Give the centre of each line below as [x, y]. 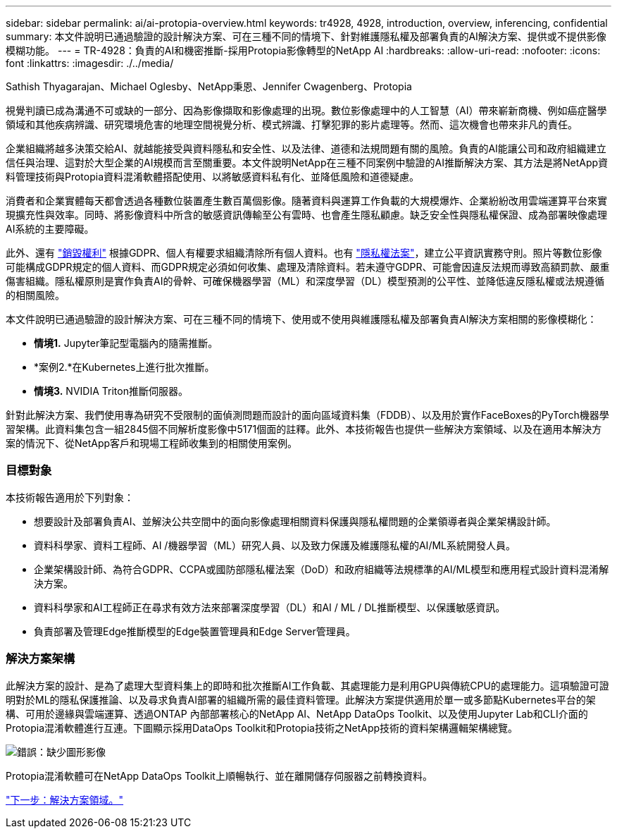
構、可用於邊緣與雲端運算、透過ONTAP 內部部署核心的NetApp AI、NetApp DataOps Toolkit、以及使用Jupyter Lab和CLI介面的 [297, 713]
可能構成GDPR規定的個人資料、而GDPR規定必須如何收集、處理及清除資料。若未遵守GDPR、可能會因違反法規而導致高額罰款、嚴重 [308, 267]
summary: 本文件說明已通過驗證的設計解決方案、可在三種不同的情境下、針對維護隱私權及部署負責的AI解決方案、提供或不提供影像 [306, 36]
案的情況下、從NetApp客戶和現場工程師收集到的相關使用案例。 [152, 443]
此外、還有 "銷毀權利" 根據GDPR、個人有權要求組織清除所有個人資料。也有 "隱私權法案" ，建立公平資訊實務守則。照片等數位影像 [304, 253]
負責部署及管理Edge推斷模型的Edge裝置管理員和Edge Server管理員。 [195, 631]
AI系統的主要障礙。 [50, 229]
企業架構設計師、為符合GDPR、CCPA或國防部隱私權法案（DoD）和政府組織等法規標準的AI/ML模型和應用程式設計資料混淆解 [322, 569]
